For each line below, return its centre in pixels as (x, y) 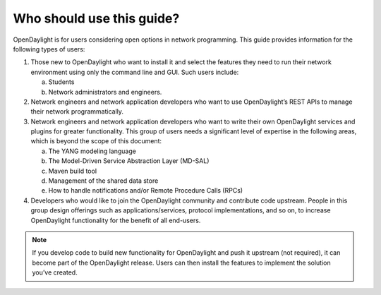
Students (61, 82)
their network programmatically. (77, 112)
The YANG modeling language (92, 151)
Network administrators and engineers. (105, 92)
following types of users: (49, 49)
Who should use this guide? (96, 18)
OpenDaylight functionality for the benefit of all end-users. (116, 220)
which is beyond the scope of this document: (96, 141)
